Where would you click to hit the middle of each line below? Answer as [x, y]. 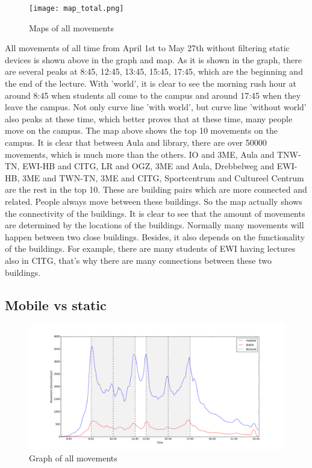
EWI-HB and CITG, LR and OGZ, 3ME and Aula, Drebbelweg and [148, 166]
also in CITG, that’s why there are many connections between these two [138, 260]
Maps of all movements [71, 27]
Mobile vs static [56, 304]
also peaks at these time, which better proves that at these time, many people [149, 118]
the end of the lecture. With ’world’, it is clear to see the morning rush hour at [151, 83]
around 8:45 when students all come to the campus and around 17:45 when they [153, 95]
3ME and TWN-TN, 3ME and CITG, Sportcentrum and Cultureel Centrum [163, 177]
